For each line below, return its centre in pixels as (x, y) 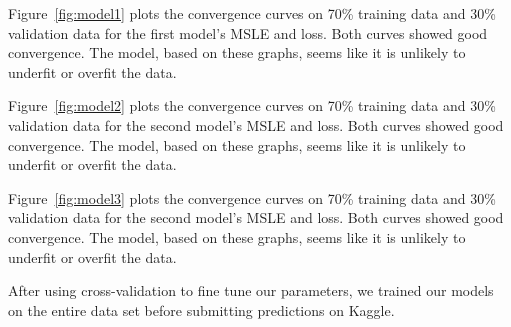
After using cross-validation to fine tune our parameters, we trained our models (251, 290)
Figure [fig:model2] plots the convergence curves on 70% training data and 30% (252, 105)
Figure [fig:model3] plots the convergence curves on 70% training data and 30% (252, 197)
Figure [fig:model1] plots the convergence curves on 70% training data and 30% (252, 13)
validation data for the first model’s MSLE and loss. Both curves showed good (248, 32)
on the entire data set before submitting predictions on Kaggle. (201, 309)
